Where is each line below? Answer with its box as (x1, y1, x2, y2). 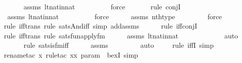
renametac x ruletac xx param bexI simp (4, 49, 138, 60)
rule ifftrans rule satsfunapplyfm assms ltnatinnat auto (4, 30, 238, 40)
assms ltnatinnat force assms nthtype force (7, 11, 222, 21)
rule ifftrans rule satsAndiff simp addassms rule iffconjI (4, 21, 197, 31)
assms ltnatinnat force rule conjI (23, 1, 181, 11)
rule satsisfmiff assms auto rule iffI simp (23, 40, 214, 50)
